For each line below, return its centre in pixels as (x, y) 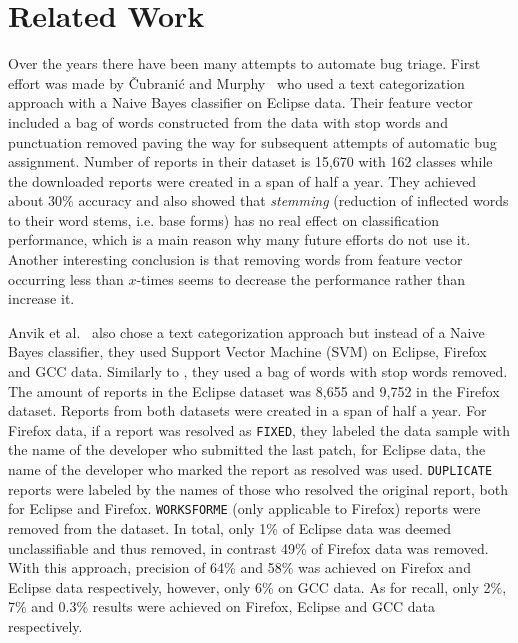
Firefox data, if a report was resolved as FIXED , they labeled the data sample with (259, 429)
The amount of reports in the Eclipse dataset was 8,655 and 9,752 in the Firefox (254, 390)
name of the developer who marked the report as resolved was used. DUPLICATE (250, 469)
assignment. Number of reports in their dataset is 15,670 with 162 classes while (250, 161)
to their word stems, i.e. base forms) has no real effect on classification (224, 219)
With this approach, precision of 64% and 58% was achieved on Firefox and (239, 567)
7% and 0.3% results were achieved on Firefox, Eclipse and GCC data (222, 606)
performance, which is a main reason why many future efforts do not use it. (239, 239)
